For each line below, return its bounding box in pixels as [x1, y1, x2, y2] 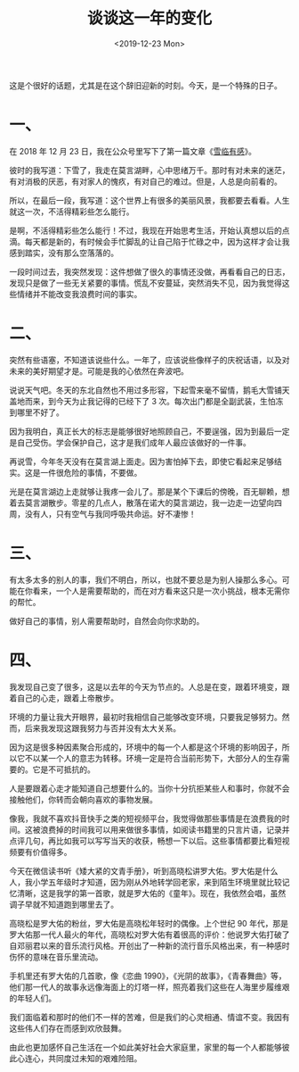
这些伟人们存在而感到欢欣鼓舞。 [9, 1023, 126, 1034]
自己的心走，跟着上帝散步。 [16, 693, 118, 703]
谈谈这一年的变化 [86, 8, 212, 29]
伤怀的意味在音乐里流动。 [9, 952, 103, 962]
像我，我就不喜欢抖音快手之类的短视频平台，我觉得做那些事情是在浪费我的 [9, 813, 282, 824]
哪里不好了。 [16, 407, 64, 418]
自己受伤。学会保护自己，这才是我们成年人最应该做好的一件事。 [16, 436, 251, 447]
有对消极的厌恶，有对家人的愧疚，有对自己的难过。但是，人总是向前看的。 [9, 176, 282, 187]
